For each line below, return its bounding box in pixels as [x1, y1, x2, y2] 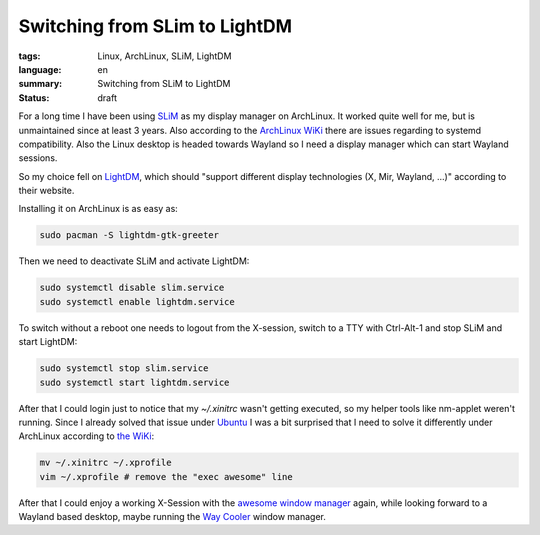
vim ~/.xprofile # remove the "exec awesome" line [39, 471, 294, 482]
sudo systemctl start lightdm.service [39, 376, 230, 388]
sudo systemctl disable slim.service [39, 282, 225, 294]
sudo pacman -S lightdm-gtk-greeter [39, 230, 220, 241]
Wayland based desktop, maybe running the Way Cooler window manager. [18, 511, 327, 523]
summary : [18, 78, 63, 90]
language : [18, 63, 62, 75]
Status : [18, 91, 50, 104]
